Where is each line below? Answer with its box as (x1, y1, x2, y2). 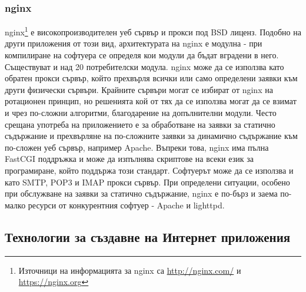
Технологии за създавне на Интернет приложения (5, 227, 291, 245)
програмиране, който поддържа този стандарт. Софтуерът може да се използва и (5, 164, 294, 176)
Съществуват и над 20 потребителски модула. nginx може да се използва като (5, 60, 284, 72)
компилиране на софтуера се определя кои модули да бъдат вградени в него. (5, 49, 279, 61)
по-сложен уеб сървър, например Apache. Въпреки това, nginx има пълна (5, 141, 269, 153)
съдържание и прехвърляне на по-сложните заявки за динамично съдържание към (5, 130, 298, 142)
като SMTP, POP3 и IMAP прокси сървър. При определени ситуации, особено (5, 175, 290, 188)
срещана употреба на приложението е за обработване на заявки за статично (5, 118, 275, 130)
